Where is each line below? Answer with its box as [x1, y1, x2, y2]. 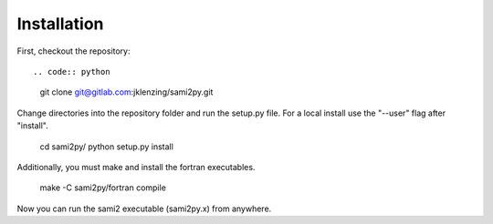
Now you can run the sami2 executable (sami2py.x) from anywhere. [16, 203, 272, 214]
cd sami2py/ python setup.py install [39, 141, 173, 152]
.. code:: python [33, 66, 110, 76]
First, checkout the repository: [16, 46, 131, 56]
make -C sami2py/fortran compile [39, 182, 166, 193]
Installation [16, 14, 104, 34]
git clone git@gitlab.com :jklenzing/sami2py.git [39, 87, 214, 97]
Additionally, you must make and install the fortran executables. [16, 161, 256, 172]
